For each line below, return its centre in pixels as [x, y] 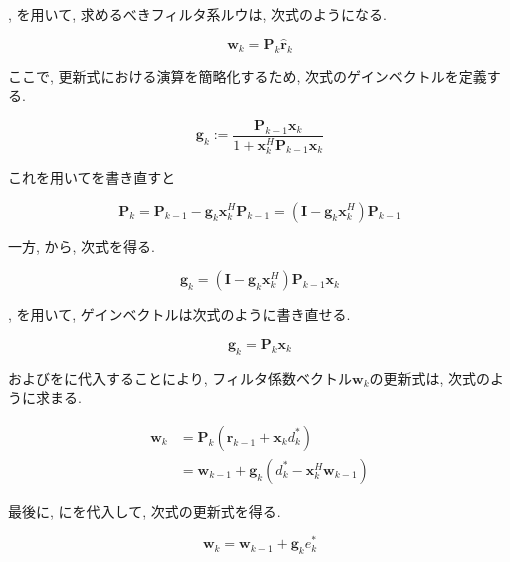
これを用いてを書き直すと [92, 176]
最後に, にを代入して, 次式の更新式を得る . [144, 510]
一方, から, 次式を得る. [81, 245]
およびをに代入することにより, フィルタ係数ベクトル [180, 377]
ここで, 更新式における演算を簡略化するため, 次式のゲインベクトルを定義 [247, 75]
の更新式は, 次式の [430, 377]
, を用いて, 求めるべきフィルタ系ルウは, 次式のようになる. [197, 14]
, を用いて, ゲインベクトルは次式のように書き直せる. [179, 314]
